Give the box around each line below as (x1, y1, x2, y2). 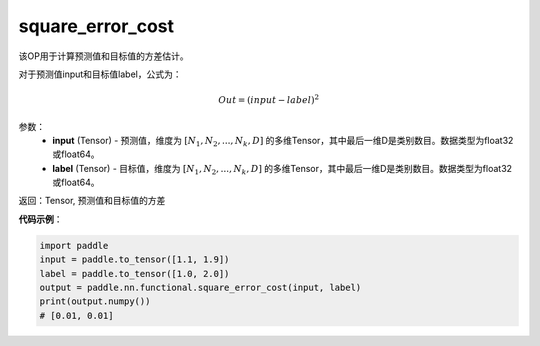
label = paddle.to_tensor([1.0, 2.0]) (39, 268, 230, 279)
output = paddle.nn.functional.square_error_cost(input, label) (39, 282, 362, 294)
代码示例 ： (18, 213, 63, 225)
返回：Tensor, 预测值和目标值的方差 (18, 195, 166, 207)
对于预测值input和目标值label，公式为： (18, 68, 182, 80)
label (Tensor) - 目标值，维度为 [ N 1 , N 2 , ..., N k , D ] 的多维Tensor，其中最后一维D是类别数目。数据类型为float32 (52, 162, 513, 177)
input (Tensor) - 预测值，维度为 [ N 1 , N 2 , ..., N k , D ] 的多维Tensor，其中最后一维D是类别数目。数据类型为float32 (52, 134, 514, 149)
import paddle (39, 240, 109, 251)
